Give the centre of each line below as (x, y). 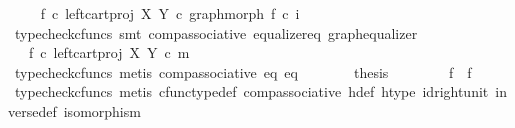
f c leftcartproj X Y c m (109, 52)
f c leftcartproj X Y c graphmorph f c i (170, 13)
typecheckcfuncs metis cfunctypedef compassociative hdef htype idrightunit (251, 91)
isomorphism (102, 110)
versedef (32, 110)
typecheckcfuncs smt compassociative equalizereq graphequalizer (216, 32)
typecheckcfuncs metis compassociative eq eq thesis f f (243, 71)
